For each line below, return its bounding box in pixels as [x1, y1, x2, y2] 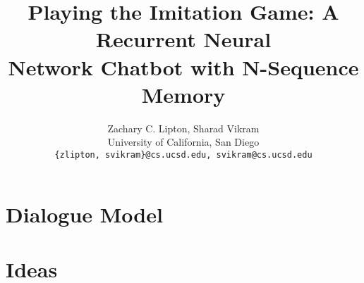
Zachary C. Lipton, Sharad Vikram [107, 120, 260, 135]
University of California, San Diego [107, 134, 260, 149]
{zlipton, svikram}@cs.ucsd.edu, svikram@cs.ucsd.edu [54, 149, 313, 160]
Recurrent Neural [95, 25, 272, 54]
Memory [141, 80, 226, 108]
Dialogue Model [6, 199, 163, 228]
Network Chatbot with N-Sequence [8, 52, 359, 81]
